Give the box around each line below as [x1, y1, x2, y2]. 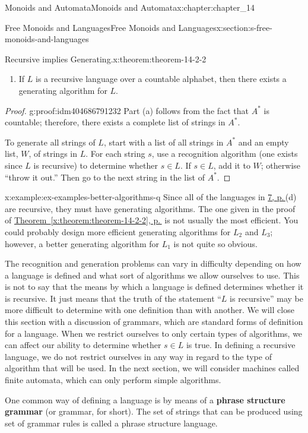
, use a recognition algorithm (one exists [151, 147, 298, 160]
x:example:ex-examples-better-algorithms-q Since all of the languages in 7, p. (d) [5, 191, 297, 203]
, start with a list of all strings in [103, 135, 224, 148]
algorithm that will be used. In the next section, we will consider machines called [5, 362, 300, 374]
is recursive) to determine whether [33, 159, 158, 171]
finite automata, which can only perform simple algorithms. [5, 374, 221, 386]
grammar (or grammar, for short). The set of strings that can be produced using [5, 405, 303, 418]
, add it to [213, 159, 250, 171]
